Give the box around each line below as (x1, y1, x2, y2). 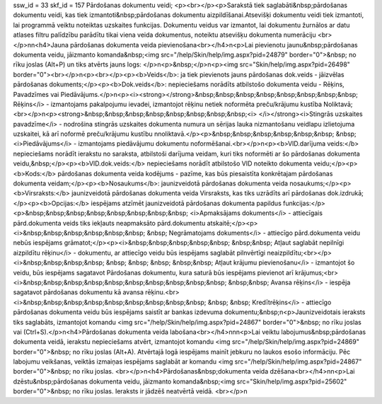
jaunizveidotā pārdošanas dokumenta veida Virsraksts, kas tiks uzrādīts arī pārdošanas (71, 189, 326, 197)
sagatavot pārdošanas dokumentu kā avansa (13, 288, 144, 296)
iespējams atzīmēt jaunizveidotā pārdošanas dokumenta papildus (91, 199, 282, 207)
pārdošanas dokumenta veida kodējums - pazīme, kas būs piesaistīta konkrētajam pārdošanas (57, 169, 333, 178)
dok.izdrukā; (327, 189, 364, 197)
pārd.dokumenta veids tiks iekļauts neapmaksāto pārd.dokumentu (13, 219, 206, 227)
